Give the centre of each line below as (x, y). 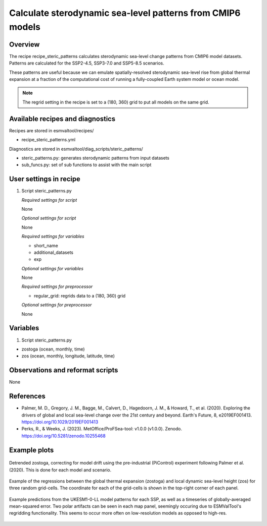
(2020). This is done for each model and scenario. (60, 470)
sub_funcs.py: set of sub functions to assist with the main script (87, 165)
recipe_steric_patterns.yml (48, 140)
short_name (46, 245)
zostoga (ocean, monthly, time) (53, 349)
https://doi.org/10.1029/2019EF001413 (60, 422)
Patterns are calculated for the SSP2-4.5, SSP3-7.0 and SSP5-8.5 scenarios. (87, 63)
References (27, 396)
